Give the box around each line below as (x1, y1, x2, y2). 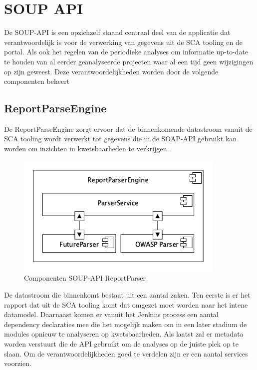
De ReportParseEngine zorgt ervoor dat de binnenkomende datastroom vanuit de (4, 123, 253, 134)
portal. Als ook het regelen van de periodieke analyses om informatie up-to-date (4, 46, 249, 57)
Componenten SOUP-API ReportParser (24, 273, 146, 283)
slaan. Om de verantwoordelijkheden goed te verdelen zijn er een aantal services (4, 348, 248, 359)
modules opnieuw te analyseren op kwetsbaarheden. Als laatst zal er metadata (4, 329, 244, 339)
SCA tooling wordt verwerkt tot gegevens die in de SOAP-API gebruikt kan (4, 133, 237, 144)
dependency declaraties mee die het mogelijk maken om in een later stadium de (4, 319, 247, 329)
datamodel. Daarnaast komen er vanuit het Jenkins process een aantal (4, 309, 219, 320)
